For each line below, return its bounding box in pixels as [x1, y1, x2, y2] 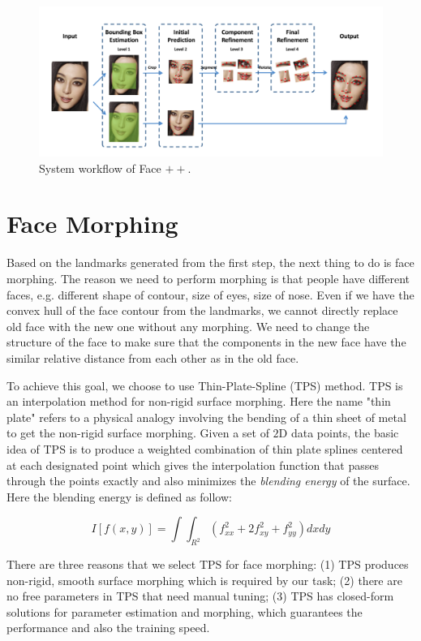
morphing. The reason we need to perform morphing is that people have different [6, 269, 410, 286]
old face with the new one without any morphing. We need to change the [6, 317, 370, 334]
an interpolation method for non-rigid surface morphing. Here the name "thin [6, 393, 391, 410]
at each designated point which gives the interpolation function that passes [6, 456, 379, 473]
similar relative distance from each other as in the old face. [6, 349, 299, 366]
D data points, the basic [278, 424, 399, 441]
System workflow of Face [39, 159, 161, 176]
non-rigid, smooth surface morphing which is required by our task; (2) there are [6, 571, 402, 588]
